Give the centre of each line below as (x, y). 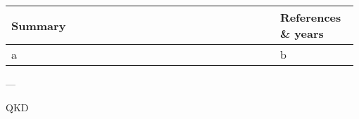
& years (302, 33)
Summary (39, 25)
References (310, 17)
